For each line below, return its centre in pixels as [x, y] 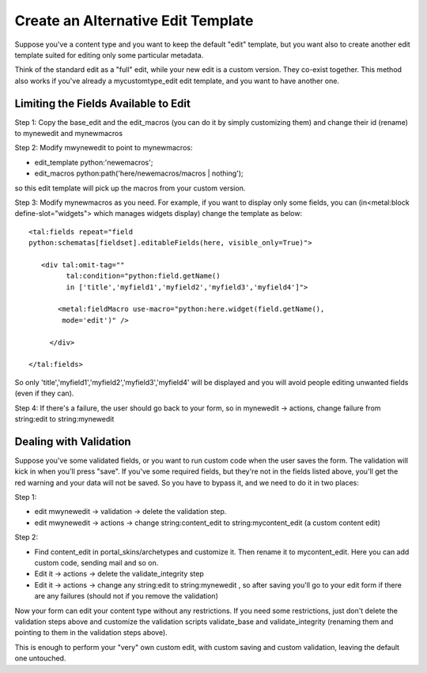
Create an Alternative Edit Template [134, 21]
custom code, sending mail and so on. [96, 563]
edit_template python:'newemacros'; [94, 162]
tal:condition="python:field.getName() [143, 276]
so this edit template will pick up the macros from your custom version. [130, 188]
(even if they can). [44, 393]
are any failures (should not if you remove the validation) [127, 596]
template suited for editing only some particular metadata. [109, 55]
